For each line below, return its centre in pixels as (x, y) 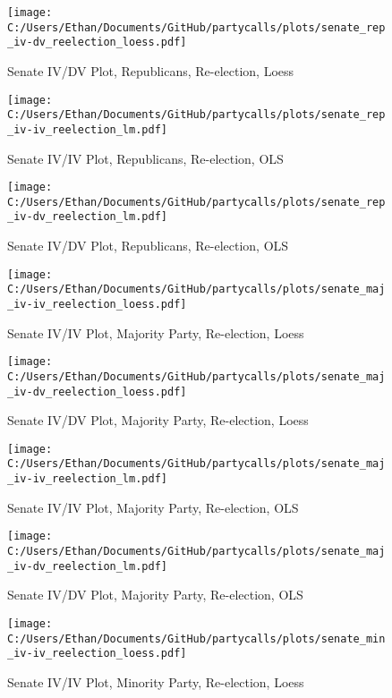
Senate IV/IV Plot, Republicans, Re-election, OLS (145, 158)
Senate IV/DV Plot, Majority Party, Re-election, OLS (155, 595)
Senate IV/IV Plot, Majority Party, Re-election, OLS (153, 507)
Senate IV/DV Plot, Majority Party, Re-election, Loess (158, 420)
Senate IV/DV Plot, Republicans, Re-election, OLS (148, 246)
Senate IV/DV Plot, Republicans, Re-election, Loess (151, 70)
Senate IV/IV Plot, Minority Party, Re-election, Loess (156, 681)
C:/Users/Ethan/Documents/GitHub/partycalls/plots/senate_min (196, 638)
